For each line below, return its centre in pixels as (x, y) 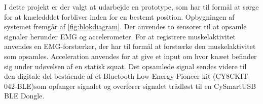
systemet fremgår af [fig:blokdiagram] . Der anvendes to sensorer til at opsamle (125, 27)
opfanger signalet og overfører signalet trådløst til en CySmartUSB (153, 86)
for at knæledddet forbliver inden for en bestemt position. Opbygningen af (119, 16)
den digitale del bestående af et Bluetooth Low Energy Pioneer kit (107, 76)
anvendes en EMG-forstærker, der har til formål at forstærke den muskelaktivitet (130, 46)
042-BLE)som (25, 86)
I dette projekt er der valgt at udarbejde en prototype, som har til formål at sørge (131, 7)
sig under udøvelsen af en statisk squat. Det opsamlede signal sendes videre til (125, 66)
